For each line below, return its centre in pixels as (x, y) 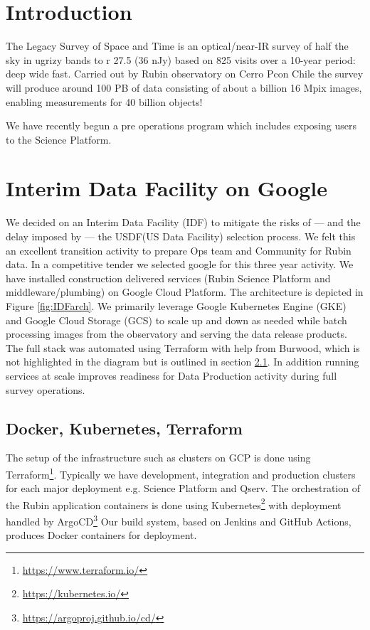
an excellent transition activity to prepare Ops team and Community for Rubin (179, 250)
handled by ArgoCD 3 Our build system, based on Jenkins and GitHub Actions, (179, 520)
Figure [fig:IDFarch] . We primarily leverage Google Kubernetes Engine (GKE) (176, 305)
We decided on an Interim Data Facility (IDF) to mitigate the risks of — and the (183, 222)
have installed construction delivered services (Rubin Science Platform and (168, 278)
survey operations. (46, 389)
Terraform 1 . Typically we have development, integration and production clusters (181, 473)
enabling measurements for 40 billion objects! (104, 101)
